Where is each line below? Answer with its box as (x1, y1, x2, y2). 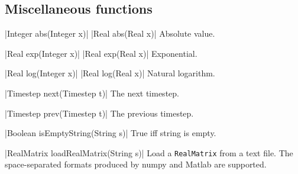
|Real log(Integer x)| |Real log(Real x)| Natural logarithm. (5, 67, 215, 79)
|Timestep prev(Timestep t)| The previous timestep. (5, 107, 194, 119)
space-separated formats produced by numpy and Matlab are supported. (5, 158, 267, 170)
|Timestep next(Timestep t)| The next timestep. (5, 86, 179, 99)
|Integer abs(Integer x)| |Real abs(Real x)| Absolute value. (5, 27, 215, 40)
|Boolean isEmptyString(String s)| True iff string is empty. (5, 127, 216, 139)
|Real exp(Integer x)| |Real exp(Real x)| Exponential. (5, 47, 197, 59)
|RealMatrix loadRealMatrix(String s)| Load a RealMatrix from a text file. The (5, 146, 293, 159)
